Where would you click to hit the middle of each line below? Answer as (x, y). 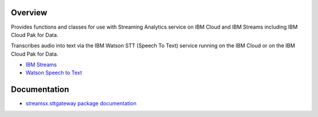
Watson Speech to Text (54, 73)
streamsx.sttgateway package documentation (81, 104)
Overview (29, 13)
